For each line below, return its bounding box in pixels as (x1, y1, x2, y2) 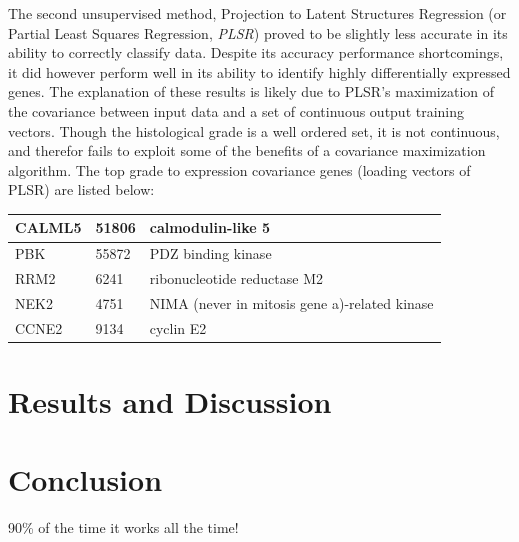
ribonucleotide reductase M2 (149, 268, 323, 289)
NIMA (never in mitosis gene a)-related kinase (149, 292, 434, 313)
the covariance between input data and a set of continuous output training (8, 100, 465, 121)
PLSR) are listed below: (8, 179, 155, 200)
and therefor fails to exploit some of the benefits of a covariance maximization (8, 140, 486, 161)
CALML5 (15, 217, 82, 238)
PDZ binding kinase (149, 243, 272, 264)
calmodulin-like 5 (149, 217, 271, 238)
